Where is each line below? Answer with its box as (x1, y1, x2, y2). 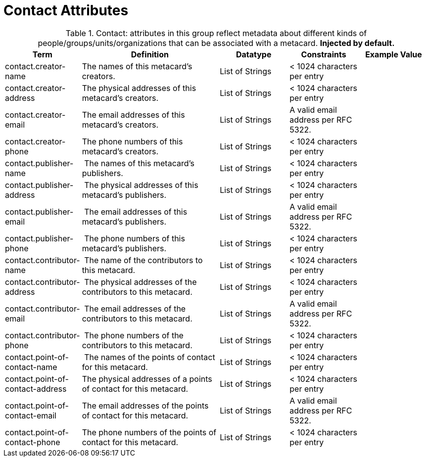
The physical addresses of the (84, 277, 197, 287)
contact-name (5, 362, 57, 372)
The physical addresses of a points (82, 373, 212, 384)
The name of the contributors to (84, 255, 203, 265)
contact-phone (5, 437, 60, 447)
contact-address (5, 383, 67, 394)
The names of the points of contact (84, 352, 215, 362)
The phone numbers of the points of (82, 427, 217, 437)
